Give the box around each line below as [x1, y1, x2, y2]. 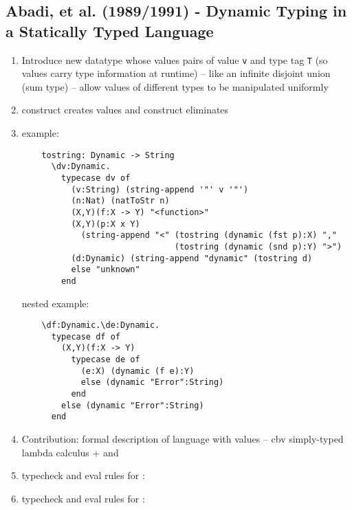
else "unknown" [71, 265, 140, 275]
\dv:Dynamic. [51, 162, 111, 172]
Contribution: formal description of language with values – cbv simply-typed [21, 432, 344, 445]
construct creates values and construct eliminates [21, 102, 229, 117]
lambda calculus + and [21, 445, 119, 459]
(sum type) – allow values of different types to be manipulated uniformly [21, 79, 329, 93]
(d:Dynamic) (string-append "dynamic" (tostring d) [71, 253, 313, 263]
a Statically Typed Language [5, 20, 214, 41]
